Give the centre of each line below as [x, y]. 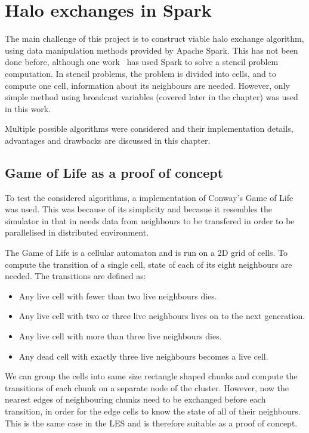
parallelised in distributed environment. [77, 232]
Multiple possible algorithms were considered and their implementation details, [149, 129]
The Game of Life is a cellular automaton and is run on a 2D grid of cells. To [146, 253]
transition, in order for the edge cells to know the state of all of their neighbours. [153, 411]
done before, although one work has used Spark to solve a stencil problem [142, 62]
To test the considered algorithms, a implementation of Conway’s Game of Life [149, 197]
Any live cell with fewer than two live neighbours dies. [118, 296]
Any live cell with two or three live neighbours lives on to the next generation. [162, 316]
